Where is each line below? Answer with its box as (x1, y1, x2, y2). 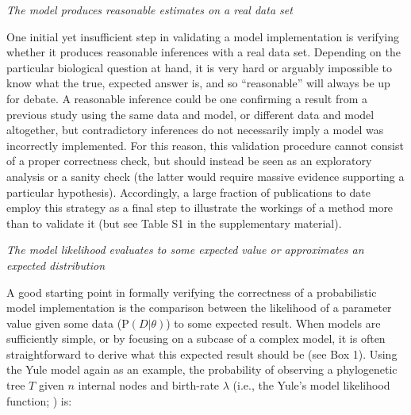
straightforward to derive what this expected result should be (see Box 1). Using (6, 345, 398, 362)
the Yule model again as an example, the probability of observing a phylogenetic (6, 361, 398, 378)
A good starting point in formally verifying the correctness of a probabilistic (6, 283, 377, 300)
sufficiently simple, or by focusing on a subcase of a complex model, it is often (6, 330, 386, 347)
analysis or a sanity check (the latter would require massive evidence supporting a (6, 167, 405, 184)
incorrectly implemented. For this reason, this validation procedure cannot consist (6, 136, 404, 153)
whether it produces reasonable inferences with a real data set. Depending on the (6, 44, 401, 60)
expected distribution (6, 256, 106, 273)
